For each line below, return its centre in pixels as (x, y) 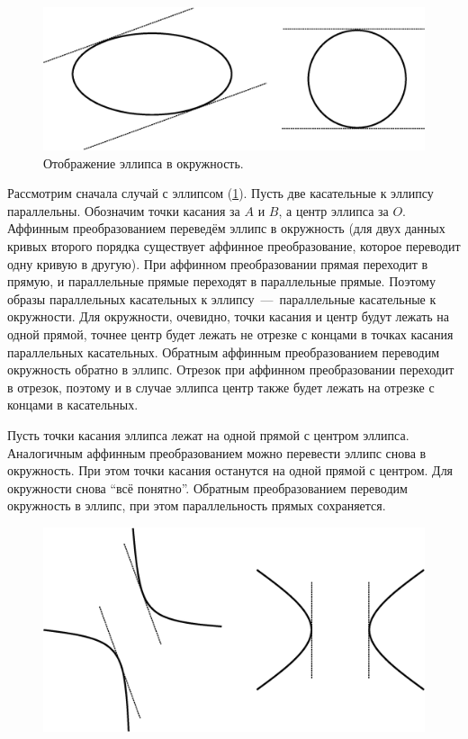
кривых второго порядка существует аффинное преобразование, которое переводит (234, 245)
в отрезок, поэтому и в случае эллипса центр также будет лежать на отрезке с (221, 387)
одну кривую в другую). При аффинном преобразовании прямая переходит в (218, 263)
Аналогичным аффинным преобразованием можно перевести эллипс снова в (217, 452)
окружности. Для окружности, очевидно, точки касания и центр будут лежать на (229, 316)
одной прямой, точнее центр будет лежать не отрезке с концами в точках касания (230, 333)
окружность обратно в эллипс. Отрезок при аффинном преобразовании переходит (231, 369)
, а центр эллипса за (333, 210)
